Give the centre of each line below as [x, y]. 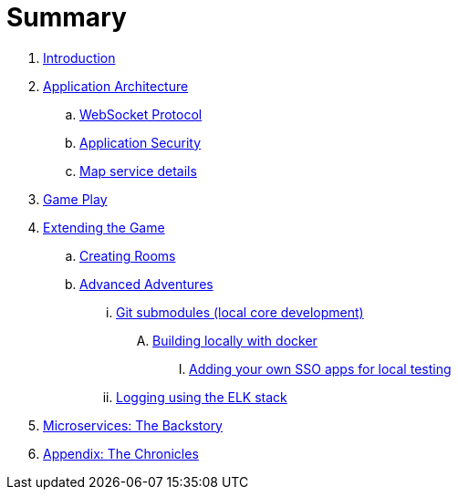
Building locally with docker [235, 340]
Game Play [75, 199]
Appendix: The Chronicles [121, 453]
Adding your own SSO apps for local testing [320, 368]
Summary [67, 17]
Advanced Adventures [146, 284]
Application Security [141, 142]
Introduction [79, 57]
